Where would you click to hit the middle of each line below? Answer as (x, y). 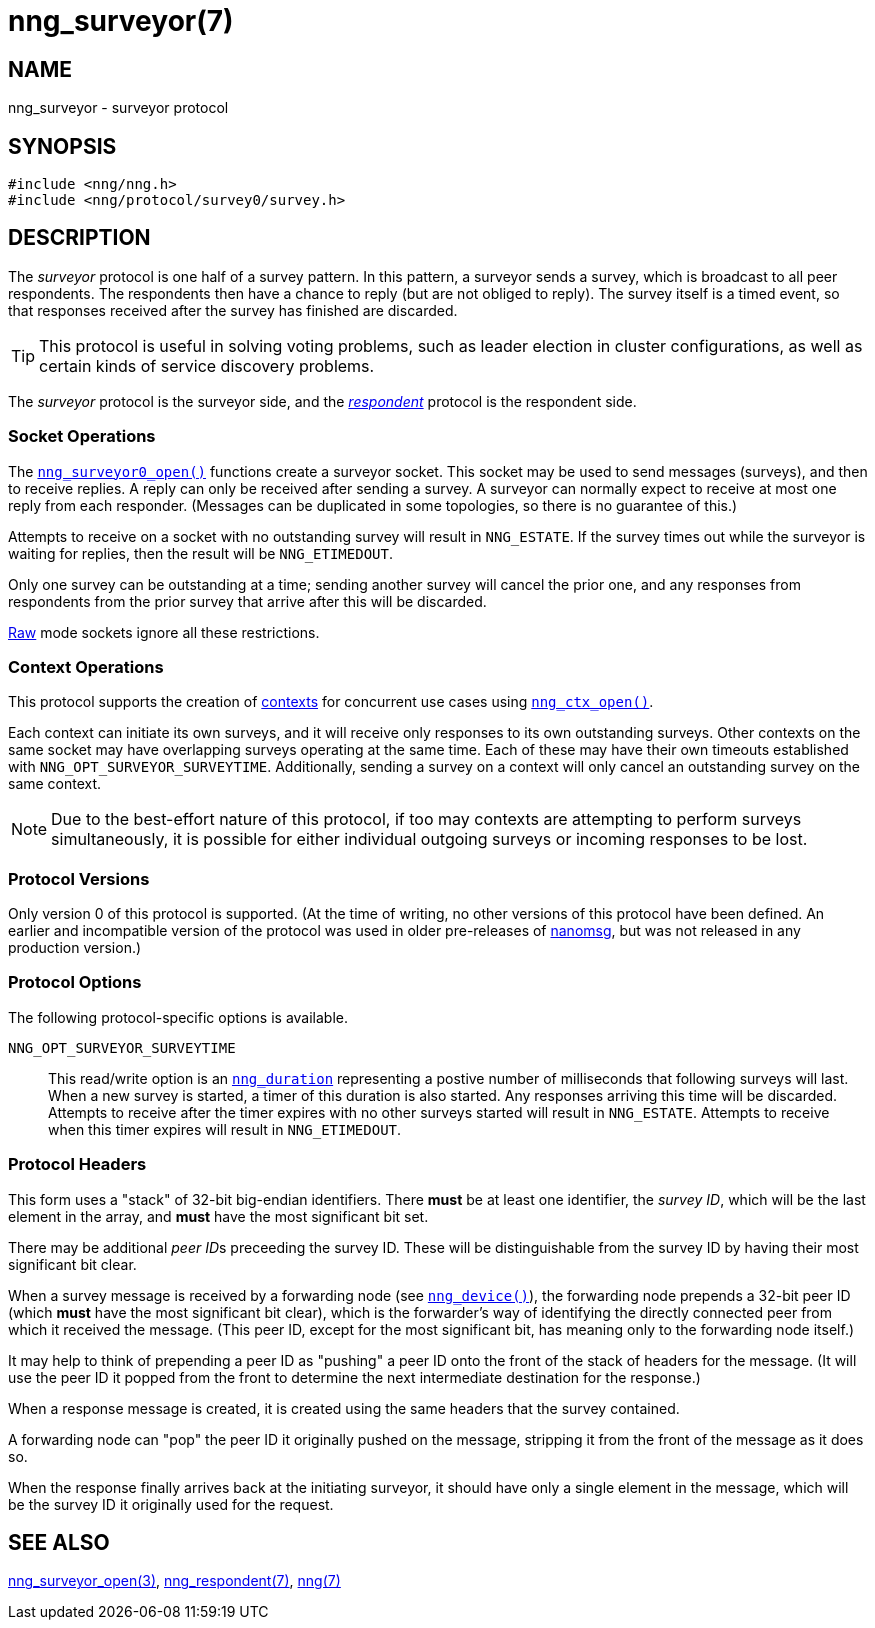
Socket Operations (82, 436)
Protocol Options (75, 982)
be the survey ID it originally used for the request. (171, 1504)
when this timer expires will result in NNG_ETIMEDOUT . (225, 1129)
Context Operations (86, 666)
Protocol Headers (77, 1164)
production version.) (75, 948)
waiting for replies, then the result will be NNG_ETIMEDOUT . (200, 553)
